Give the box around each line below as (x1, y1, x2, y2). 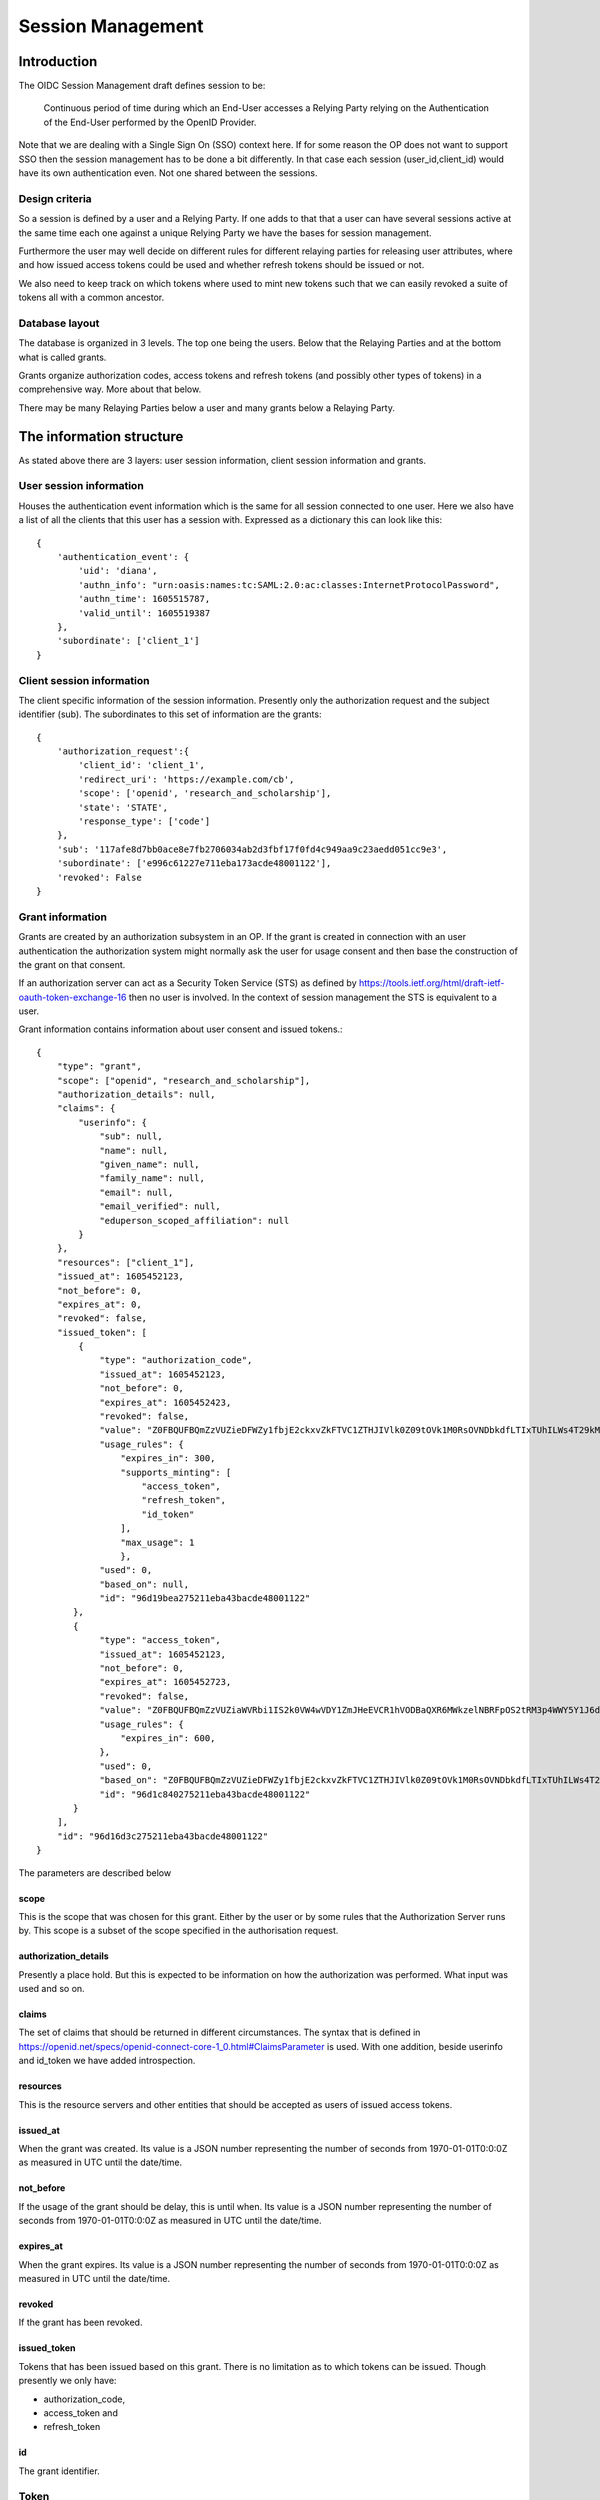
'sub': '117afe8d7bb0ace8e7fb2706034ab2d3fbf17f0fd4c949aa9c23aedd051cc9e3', (56, 843, 448, 855)
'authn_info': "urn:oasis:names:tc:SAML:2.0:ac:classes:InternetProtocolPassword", (78, 579, 500, 590)
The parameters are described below (18, 1866, 172, 1879)
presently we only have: (18, 2375, 117, 2387)
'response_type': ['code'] (78, 816, 211, 827)
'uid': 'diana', (78, 565, 158, 577)
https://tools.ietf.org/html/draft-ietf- (358, 977, 505, 989)
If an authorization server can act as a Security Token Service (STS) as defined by (18, 977, 357, 989)
